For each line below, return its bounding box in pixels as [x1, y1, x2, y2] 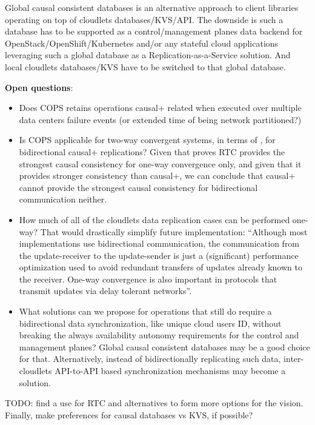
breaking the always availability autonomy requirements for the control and [19, 329, 299, 341]
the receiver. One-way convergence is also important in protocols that [19, 272, 277, 285]
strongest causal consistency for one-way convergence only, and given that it [19, 157, 302, 170]
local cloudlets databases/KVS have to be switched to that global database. [5, 60, 286, 73]
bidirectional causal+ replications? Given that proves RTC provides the [19, 145, 285, 158]
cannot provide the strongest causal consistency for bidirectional [19, 181, 258, 193]
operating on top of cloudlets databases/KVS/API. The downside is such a [5, 13, 283, 25]
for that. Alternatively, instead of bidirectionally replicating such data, [19, 352, 281, 365]
